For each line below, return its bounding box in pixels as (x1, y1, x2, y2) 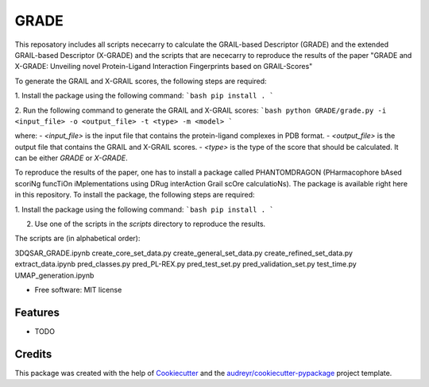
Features (14, 305, 60, 319)
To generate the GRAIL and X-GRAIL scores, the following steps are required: (14, 76, 267, 86)
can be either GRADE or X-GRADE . (14, 153, 129, 163)
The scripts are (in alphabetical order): (14, 234, 141, 243)
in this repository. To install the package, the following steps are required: (14, 190, 255, 200)
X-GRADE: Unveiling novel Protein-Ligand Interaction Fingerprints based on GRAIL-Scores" (14, 62, 313, 71)
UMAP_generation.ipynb (14, 270, 95, 280)
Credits (14, 347, 52, 361)
